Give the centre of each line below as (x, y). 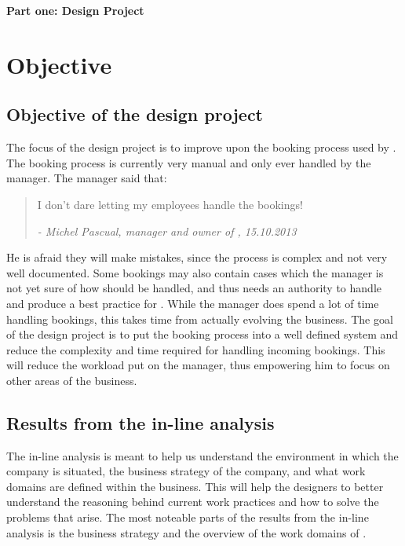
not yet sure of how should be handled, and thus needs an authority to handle (194, 288)
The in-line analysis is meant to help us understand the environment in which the (202, 455)
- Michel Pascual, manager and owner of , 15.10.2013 (167, 231)
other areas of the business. (72, 380)
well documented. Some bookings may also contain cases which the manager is (195, 272)
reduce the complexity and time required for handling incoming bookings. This (196, 349)
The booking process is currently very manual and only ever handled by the (189, 162)
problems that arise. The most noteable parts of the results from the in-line (188, 517)
